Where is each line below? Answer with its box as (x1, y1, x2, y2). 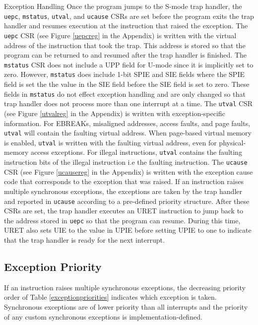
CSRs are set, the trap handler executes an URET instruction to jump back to (4, 205, 244, 216)
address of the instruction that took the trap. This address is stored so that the (4, 40, 246, 50)
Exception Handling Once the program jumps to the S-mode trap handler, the (4, 1, 242, 11)
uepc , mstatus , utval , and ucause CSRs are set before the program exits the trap (4, 10, 254, 21)
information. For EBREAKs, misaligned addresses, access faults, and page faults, (4, 118, 251, 128)
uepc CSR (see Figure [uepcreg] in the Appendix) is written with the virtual (4, 30, 237, 40)
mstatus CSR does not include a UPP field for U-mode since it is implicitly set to (4, 59, 254, 69)
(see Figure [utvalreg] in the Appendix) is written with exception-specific (4, 108, 225, 118)
